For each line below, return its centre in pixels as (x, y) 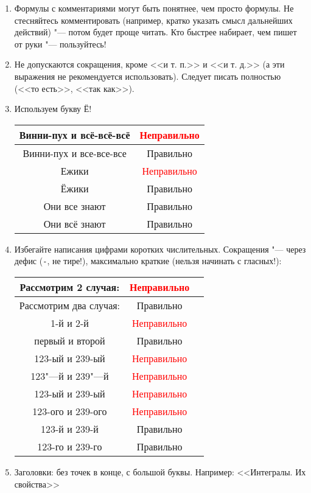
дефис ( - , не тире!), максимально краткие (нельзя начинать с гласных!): (148, 261)
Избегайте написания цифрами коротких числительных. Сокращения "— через (160, 249)
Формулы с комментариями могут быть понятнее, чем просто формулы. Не (154, 8)
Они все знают (75, 206)
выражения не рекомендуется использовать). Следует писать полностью (148, 76)
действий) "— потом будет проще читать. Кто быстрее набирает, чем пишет (155, 32)
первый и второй (70, 341)
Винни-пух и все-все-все (75, 153)
